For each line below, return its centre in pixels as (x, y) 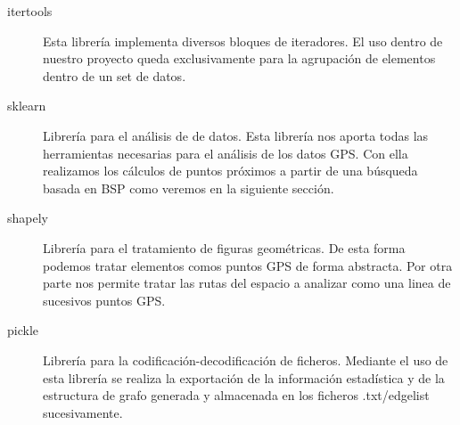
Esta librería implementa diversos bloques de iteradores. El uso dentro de (243, 41)
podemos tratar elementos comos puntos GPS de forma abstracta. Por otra (248, 265)
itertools (30, 11)
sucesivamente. (83, 412)
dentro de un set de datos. (115, 75)
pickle (23, 330)
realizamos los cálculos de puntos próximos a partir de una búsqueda (230, 171)
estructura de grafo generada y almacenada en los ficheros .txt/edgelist (236, 395)
